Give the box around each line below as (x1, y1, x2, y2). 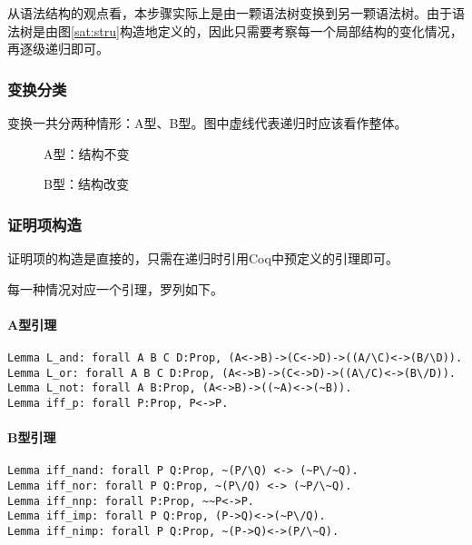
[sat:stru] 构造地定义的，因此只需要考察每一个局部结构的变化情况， (71, 21, 463, 40)
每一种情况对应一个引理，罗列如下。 (7, 279, 223, 298)
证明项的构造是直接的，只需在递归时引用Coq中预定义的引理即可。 (7, 249, 398, 267)
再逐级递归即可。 (7, 39, 109, 58)
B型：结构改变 (44, 174, 129, 193)
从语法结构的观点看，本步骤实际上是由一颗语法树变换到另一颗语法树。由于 (7, 4, 452, 22)
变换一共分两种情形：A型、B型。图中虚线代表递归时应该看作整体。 (7, 114, 408, 132)
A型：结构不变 (44, 144, 130, 163)
